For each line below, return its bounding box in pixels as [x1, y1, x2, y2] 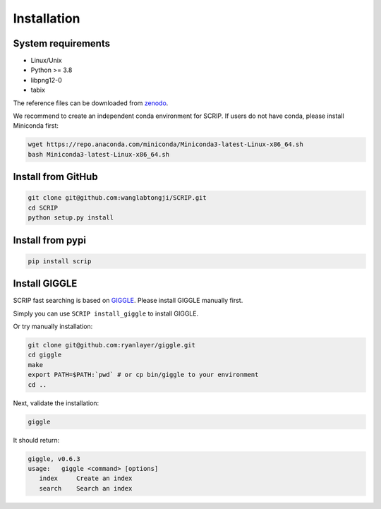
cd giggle [28, 351, 62, 359]
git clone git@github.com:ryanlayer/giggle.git [28, 341, 195, 349]
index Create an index [39, 474, 133, 483]
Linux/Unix [30, 56, 63, 65]
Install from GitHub [13, 171, 98, 183]
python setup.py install [28, 214, 114, 222]
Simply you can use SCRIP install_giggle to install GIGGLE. [13, 309, 199, 318]
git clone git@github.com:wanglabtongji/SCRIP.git [28, 194, 207, 202]
